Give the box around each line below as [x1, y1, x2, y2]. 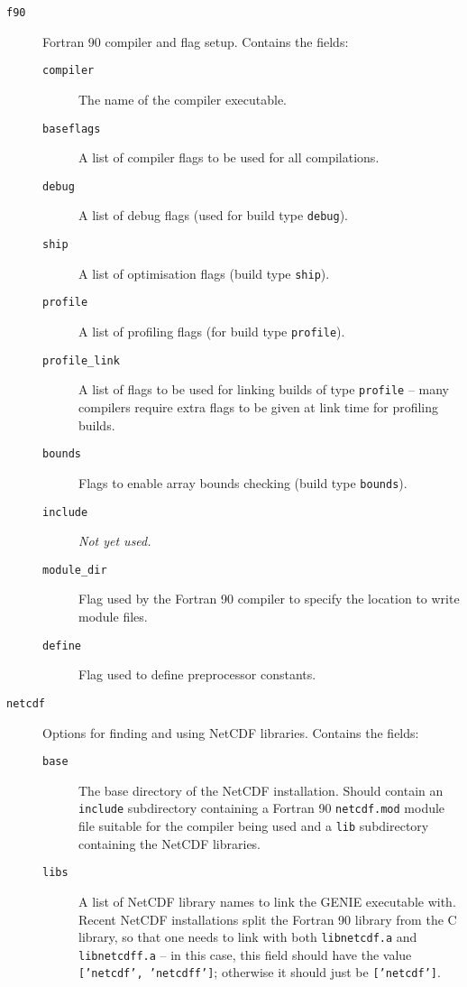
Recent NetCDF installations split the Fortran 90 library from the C [78, 909, 457, 928]
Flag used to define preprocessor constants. [78, 665, 316, 684]
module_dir [42, 563, 107, 577]
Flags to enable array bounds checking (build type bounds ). [78, 473, 407, 492]
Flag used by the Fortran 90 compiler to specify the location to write [78, 589, 460, 608]
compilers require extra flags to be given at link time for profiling [78, 398, 439, 416]
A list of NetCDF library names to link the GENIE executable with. [78, 891, 456, 910]
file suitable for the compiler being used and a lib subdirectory [78, 816, 429, 835]
